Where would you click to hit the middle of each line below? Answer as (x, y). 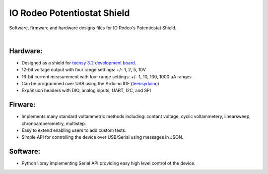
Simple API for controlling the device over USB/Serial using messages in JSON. (102, 137)
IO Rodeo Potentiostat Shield (69, 13)
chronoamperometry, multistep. (54, 123)
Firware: (22, 105)
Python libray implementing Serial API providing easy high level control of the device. (108, 163)
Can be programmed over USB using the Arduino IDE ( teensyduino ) (91, 84)
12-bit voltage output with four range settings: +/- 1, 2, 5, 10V (84, 70)
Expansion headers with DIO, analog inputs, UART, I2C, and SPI (86, 90)
